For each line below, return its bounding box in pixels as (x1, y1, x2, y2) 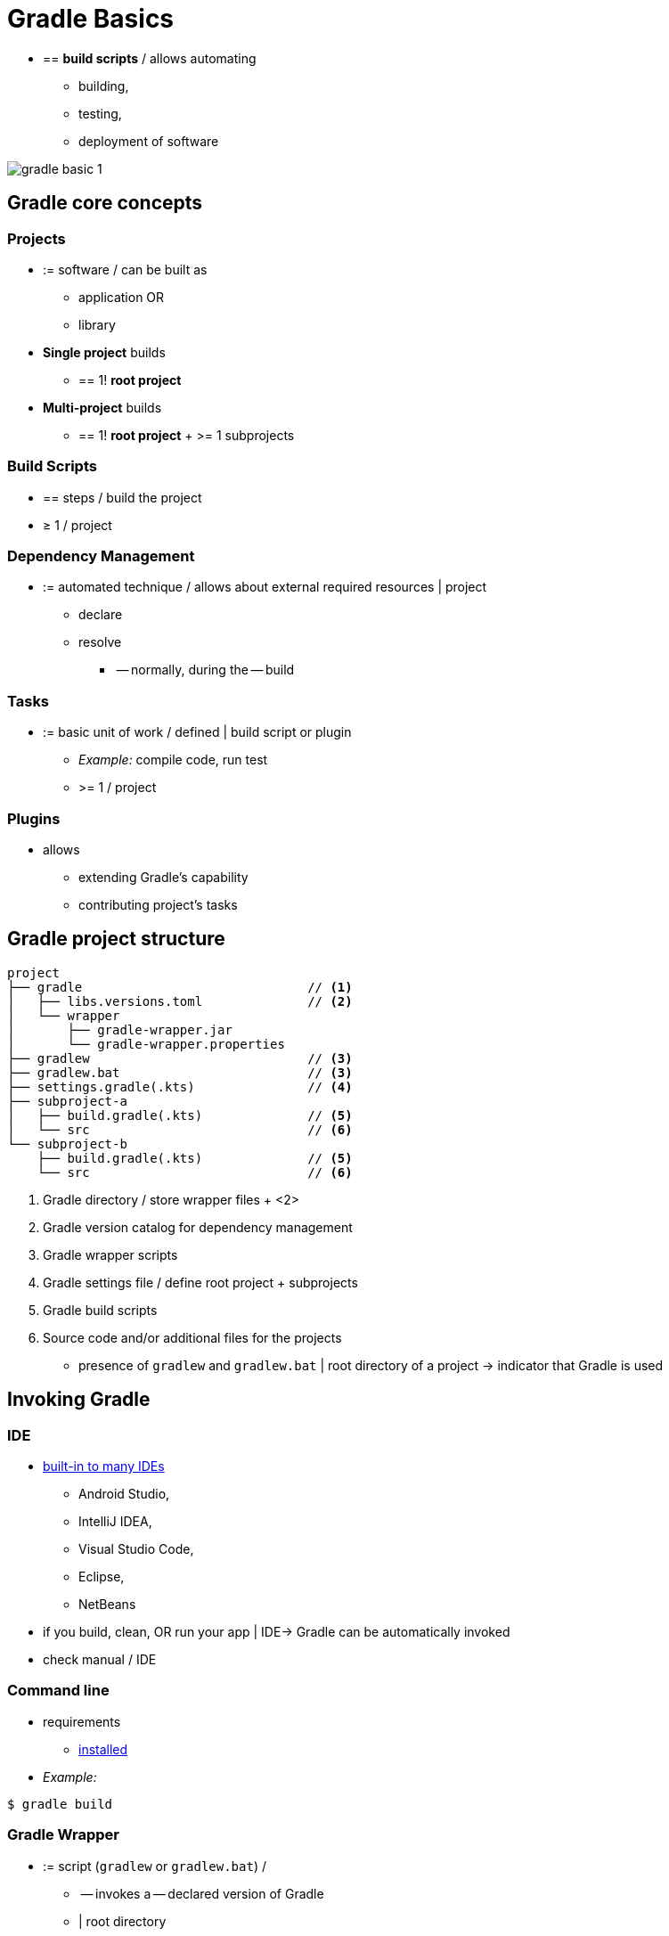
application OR (78, 289, 165, 305)
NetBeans (78, 1597, 136, 1613)
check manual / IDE (43, 1652, 157, 1668)
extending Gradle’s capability (78, 869, 249, 885)
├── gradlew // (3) (7, 1050, 353, 1066)
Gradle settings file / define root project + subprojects (43, 1274, 358, 1290)
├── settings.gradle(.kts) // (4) (7, 1079, 353, 1094)
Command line (7, 1681, 110, 1700)
